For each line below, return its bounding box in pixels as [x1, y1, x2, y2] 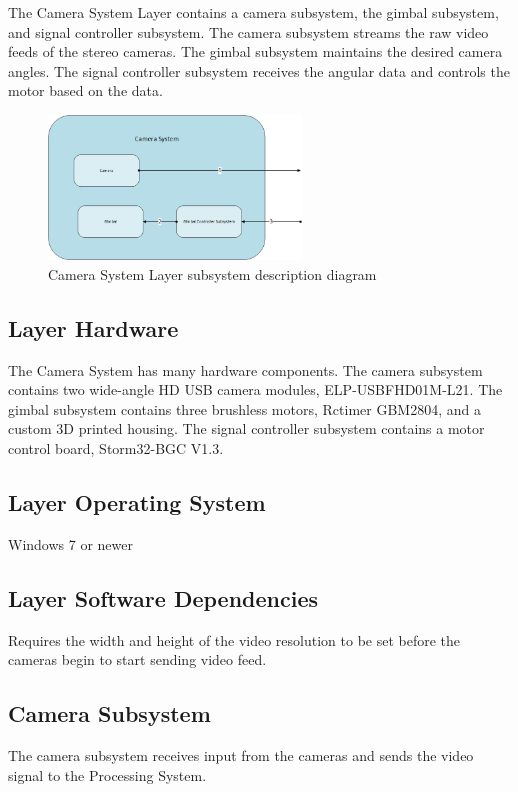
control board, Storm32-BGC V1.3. [8, 438, 224, 459]
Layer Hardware [8, 312, 179, 343]
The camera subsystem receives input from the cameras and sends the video [8, 745, 474, 766]
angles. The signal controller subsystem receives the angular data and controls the [8, 60, 510, 81]
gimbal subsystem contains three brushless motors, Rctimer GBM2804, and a [8, 398, 481, 419]
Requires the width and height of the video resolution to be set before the [8, 629, 461, 650]
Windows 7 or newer [8, 533, 133, 554]
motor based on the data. [8, 80, 163, 101]
